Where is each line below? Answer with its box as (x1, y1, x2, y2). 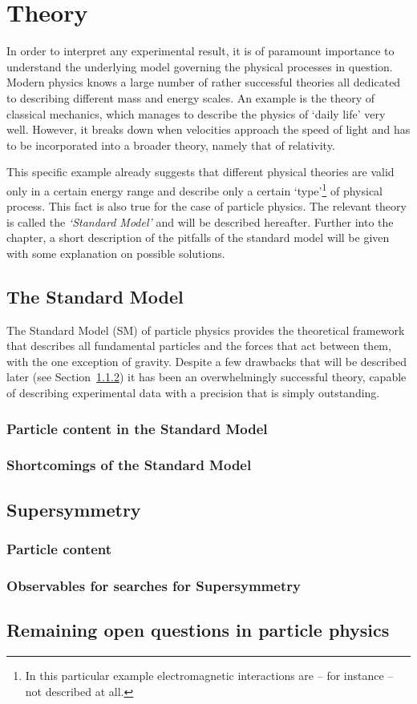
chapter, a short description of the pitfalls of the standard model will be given (6, 229, 390, 246)
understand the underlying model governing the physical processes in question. (6, 58, 393, 74)
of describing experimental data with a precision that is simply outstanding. (6, 384, 380, 401)
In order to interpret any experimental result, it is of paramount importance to (6, 42, 395, 59)
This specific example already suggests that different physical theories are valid (6, 163, 395, 180)
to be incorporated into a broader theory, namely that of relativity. (6, 136, 335, 153)
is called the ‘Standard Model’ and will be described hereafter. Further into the (6, 213, 394, 230)
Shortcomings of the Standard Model (6, 455, 252, 475)
